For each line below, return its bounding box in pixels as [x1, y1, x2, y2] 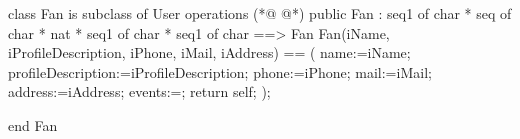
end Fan [8, 114, 58, 135]
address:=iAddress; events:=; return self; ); [8, 81, 271, 102]
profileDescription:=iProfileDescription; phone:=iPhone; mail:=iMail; [8, 61, 432, 82]
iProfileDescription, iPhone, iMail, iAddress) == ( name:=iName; [8, 42, 411, 63]
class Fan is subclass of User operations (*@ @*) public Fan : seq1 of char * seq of [8, 3, 512, 23]
